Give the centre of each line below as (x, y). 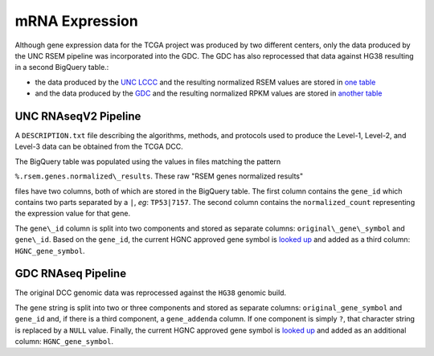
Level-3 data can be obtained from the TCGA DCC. (99, 147)
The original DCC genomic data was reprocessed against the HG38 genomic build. (151, 293)
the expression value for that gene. (73, 214)
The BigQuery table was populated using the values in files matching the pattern (148, 162)
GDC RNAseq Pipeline (71, 274)
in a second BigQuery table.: (62, 68)
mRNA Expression (76, 21)
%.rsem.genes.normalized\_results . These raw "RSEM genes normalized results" (159, 176)
